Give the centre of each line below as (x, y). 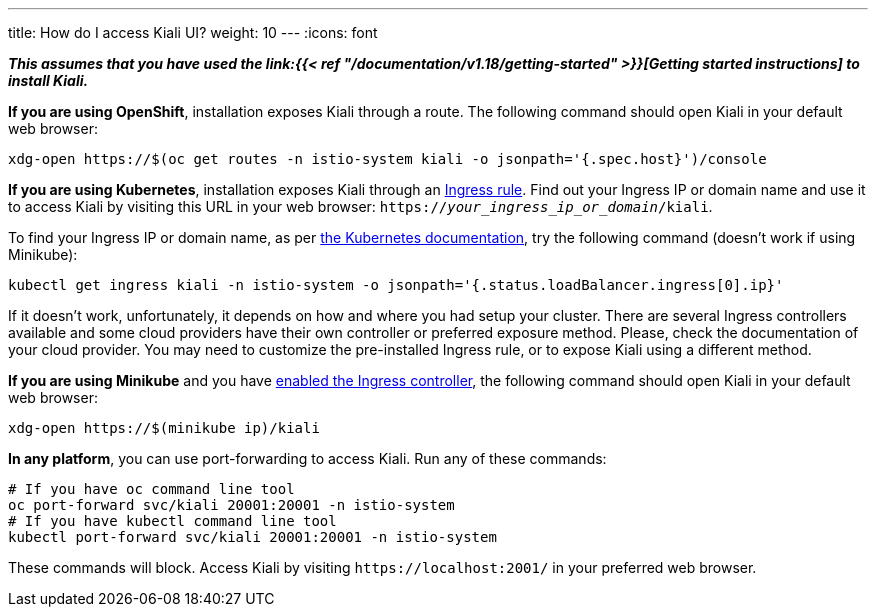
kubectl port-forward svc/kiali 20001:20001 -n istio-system (252, 537)
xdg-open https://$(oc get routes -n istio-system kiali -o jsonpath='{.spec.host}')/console (387, 159)
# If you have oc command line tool (151, 489)
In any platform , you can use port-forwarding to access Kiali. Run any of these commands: (307, 458)
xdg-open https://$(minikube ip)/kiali (164, 428)
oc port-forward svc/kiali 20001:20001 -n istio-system (231, 505)
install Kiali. (48, 80)
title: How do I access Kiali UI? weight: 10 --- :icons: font (193, 32)
